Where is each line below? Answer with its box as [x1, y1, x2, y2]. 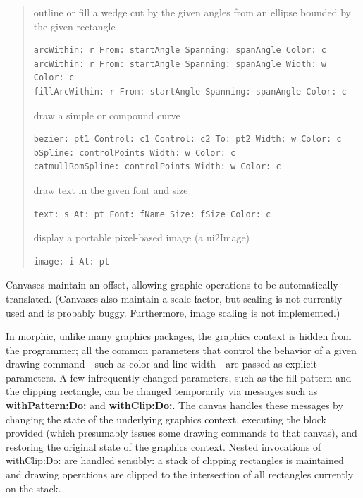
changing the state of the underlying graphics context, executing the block [6, 411, 326, 426]
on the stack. [6, 480, 61, 495]
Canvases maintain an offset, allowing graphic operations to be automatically [6, 277, 338, 292]
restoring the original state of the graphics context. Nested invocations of [6, 439, 321, 454]
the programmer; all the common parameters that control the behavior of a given [6, 342, 357, 357]
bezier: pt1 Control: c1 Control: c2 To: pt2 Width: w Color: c [33, 134, 342, 145]
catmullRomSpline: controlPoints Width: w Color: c [33, 162, 281, 172]
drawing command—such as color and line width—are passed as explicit [6, 356, 317, 371]
